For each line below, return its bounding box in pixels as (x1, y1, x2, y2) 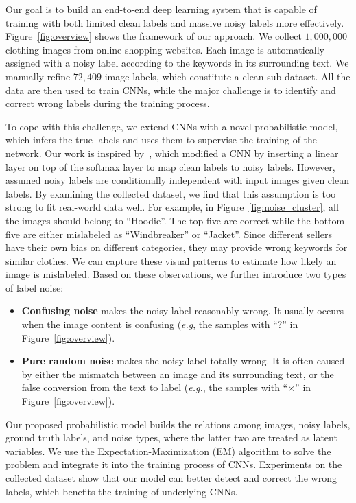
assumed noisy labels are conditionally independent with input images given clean (5, 173, 349, 187)
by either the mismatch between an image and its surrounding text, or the (21, 366, 334, 381)
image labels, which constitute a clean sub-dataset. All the (104, 69, 351, 83)
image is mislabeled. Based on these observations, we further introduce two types (5, 267, 346, 281)
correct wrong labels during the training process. (5, 96, 210, 110)
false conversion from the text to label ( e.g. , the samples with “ (21, 380, 288, 395)
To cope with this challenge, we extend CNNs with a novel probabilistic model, (5, 119, 338, 133)
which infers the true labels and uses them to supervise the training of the (5, 132, 318, 147)
